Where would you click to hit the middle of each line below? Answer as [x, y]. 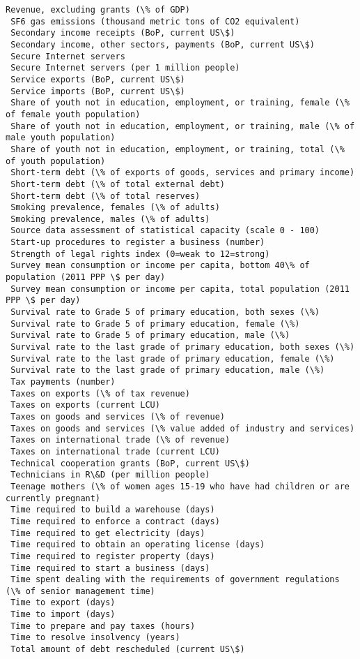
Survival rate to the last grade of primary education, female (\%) [173, 358]
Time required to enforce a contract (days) [115, 521]
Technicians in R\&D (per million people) [110, 475]
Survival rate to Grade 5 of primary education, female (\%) [155, 324]
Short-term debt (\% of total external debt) [118, 184]
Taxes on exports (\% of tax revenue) [100, 393]
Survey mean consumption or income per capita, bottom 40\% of [160, 266]
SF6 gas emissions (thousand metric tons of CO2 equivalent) [155, 21]
